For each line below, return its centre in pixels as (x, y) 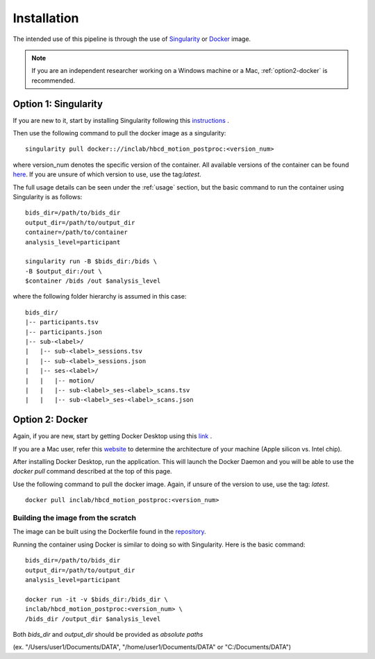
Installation (46, 18)
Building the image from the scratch (75, 518)
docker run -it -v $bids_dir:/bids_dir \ (97, 599)
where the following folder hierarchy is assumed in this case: (100, 297)
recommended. (53, 81)
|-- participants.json (64, 332)
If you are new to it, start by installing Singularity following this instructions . (121, 120)
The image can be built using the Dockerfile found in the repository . (109, 532)
